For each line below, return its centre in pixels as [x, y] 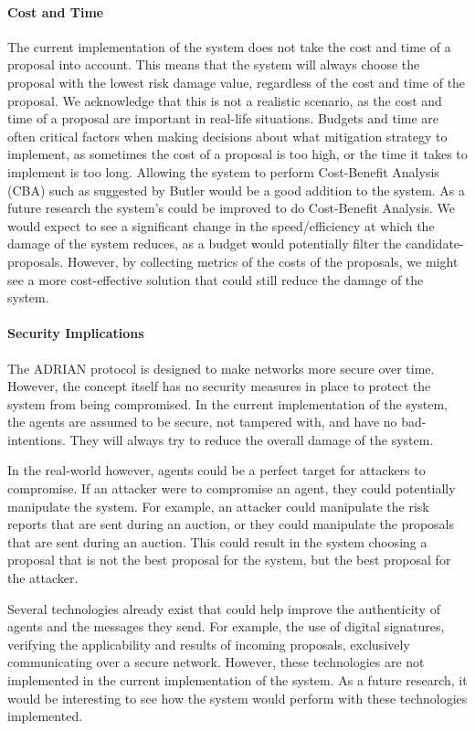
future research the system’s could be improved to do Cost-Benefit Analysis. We [232, 208]
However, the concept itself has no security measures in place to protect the [219, 386]
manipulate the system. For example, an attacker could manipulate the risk [218, 506]
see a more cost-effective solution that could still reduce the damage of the [216, 279]
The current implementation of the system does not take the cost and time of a [229, 46]
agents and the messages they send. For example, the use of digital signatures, [226, 626]
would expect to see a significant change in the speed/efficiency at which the [221, 225]
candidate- [434, 244]
